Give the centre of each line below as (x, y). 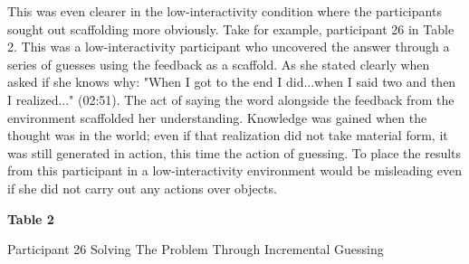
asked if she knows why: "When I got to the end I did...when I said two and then (232, 82)
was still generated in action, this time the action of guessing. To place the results (234, 152)
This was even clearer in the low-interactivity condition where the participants (225, 11)
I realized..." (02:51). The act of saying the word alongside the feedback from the (231, 99)
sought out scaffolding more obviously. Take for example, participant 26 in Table (231, 28)
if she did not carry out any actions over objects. (142, 188)
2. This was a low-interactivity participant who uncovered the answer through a (229, 47)
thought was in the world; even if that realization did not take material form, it (228, 135)
